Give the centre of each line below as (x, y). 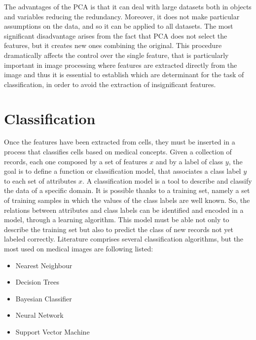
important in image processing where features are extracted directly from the (121, 65)
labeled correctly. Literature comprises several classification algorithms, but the (124, 239)
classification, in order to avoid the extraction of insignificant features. (110, 84)
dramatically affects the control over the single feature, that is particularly (116, 55)
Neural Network (39, 315)
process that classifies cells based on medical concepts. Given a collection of (118, 152)
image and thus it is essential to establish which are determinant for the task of (124, 74)
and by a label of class (189, 161)
